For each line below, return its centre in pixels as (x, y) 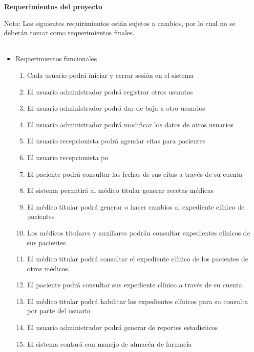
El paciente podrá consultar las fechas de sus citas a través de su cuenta (135, 174)
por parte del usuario (59, 311)
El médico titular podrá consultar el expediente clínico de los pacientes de (138, 259)
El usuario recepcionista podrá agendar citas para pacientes (116, 141)
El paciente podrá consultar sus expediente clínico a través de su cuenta (135, 285)
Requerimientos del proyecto (53, 6)
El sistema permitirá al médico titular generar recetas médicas (120, 190)
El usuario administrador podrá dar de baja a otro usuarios (116, 108)
